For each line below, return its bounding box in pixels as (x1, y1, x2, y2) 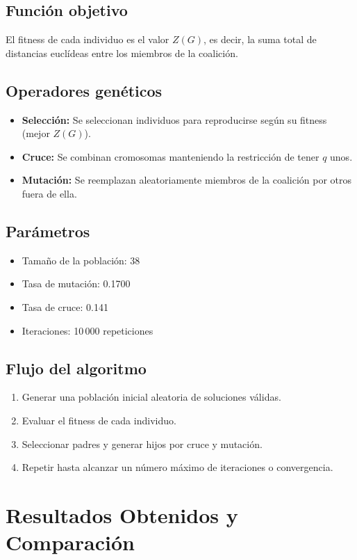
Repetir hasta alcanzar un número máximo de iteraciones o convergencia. (22, 460, 333, 474)
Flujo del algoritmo (6, 357, 147, 378)
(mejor (22, 126, 50, 141)
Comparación (6, 528, 135, 557)
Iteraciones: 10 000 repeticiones (22, 323, 153, 337)
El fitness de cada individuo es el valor (6, 32, 169, 47)
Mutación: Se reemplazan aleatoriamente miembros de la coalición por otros (22, 173, 352, 187)
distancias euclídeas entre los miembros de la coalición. (6, 45, 238, 60)
